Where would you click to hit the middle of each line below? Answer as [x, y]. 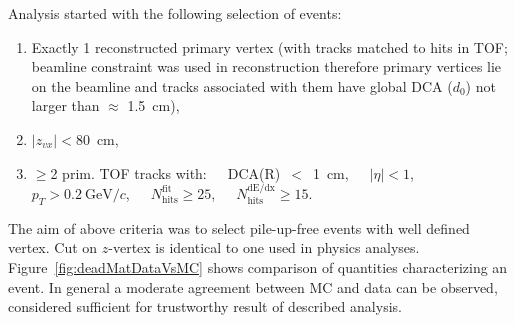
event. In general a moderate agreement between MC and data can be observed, [253, 286]
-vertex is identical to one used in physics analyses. [264, 247]
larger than [65, 105]
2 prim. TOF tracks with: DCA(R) [165, 172]
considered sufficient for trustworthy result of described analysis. [205, 306]
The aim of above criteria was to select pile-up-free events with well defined [239, 227]
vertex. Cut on [53, 247]
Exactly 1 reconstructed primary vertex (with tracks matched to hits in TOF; [269, 46]
